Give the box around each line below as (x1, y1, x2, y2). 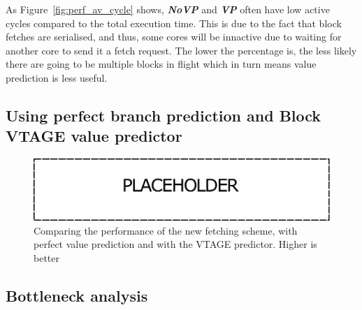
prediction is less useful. (6, 70, 108, 84)
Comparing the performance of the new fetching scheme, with (34, 223, 298, 237)
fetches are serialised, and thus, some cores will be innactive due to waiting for (6, 29, 342, 44)
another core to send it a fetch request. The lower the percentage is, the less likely (6, 43, 357, 57)
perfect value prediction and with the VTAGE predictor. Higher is (34, 237, 317, 251)
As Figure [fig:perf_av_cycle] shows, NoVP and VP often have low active (6, 2, 330, 16)
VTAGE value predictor (6, 125, 182, 147)
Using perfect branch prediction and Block (6, 104, 321, 126)
